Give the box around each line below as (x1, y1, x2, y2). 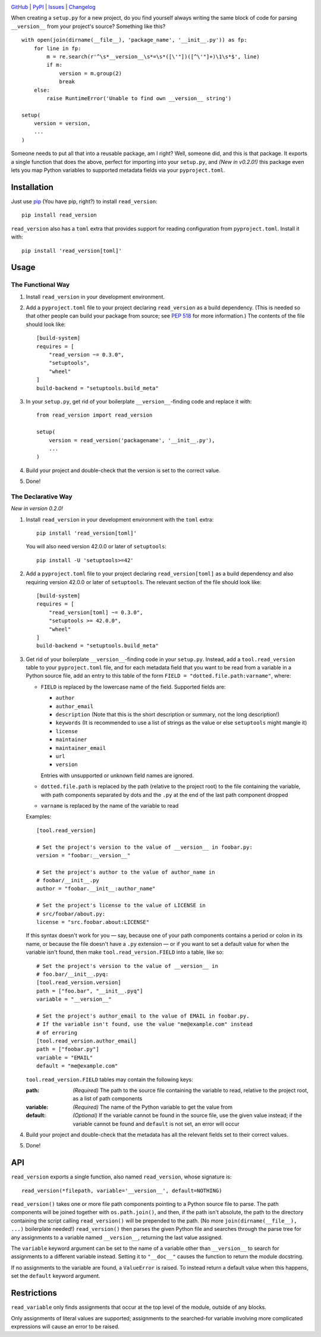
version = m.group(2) (59, 70, 122, 77)
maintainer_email (55, 744, 106, 751)
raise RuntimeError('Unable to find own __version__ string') (46, 95, 232, 101)
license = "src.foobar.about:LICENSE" (36, 919, 150, 926)
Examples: (26, 813, 52, 820)
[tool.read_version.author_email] (36, 1038, 137, 1044)
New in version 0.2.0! (11, 505, 64, 512)
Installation (11, 182, 53, 192)
